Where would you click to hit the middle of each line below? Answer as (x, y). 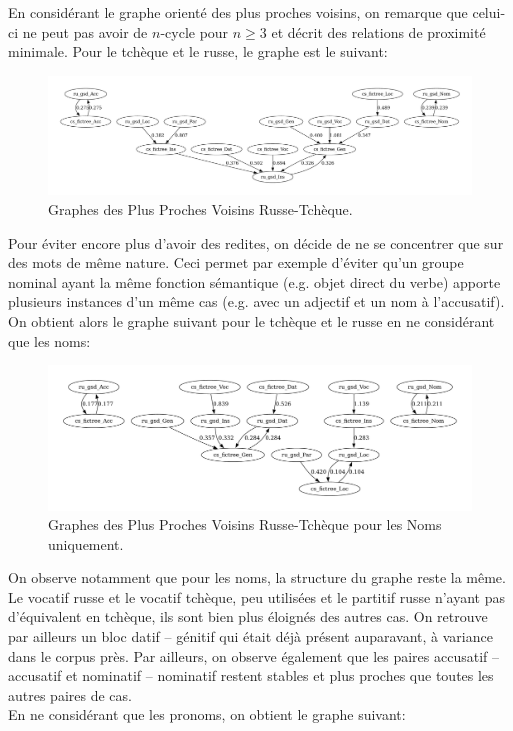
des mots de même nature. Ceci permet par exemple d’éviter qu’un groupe (236, 262)
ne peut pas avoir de (85, 31)
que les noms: (49, 340)
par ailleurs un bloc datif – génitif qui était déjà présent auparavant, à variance (250, 636)
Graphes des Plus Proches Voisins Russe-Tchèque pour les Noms (245, 524)
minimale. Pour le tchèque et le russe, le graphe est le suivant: (198, 51)
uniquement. (86, 543)
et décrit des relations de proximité (378, 31)
